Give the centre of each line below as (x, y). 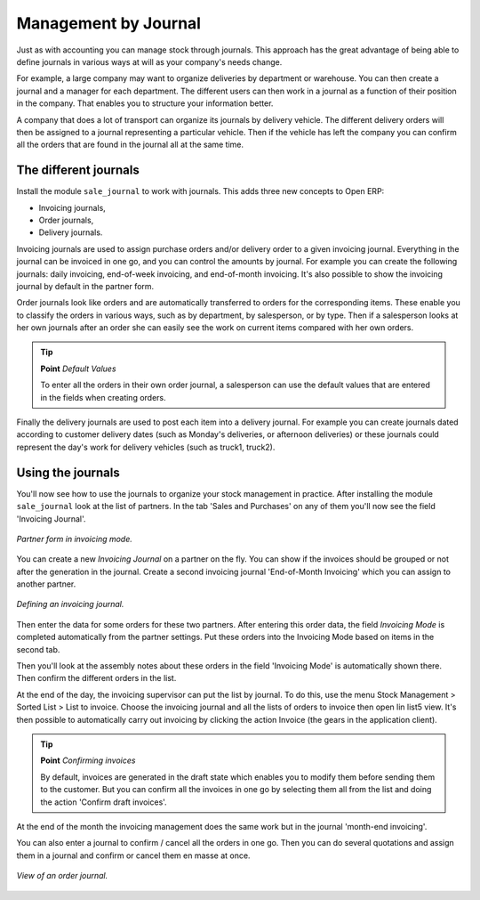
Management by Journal (109, 23)
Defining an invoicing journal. (70, 604)
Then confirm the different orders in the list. (96, 678)
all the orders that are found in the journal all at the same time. (130, 145)
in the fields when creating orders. (103, 397)
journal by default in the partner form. (85, 286)
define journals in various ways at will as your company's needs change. (149, 61)
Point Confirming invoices (88, 760)
